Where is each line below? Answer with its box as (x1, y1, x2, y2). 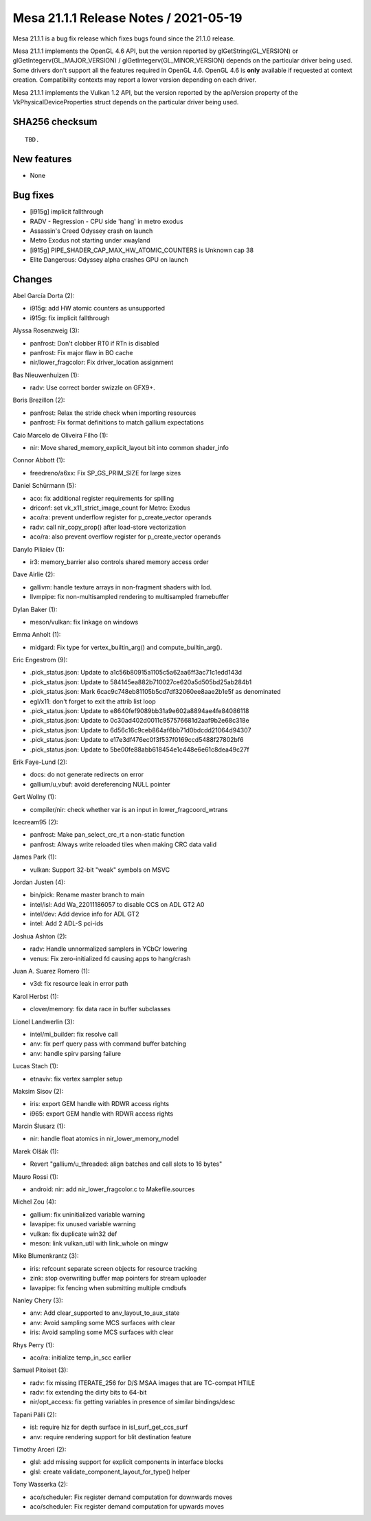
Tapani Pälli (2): (12, 1410, 57, 1419)
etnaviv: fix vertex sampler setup (30, 1074, 123, 1083)
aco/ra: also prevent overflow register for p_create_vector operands (30, 532, 221, 541)
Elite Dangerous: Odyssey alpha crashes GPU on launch (30, 256, 189, 264)
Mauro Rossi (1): (12, 1172, 58, 1181)
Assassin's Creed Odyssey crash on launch (30, 227, 153, 235)
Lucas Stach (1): (12, 1062, 58, 1070)
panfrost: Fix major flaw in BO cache (30, 348, 133, 357)
